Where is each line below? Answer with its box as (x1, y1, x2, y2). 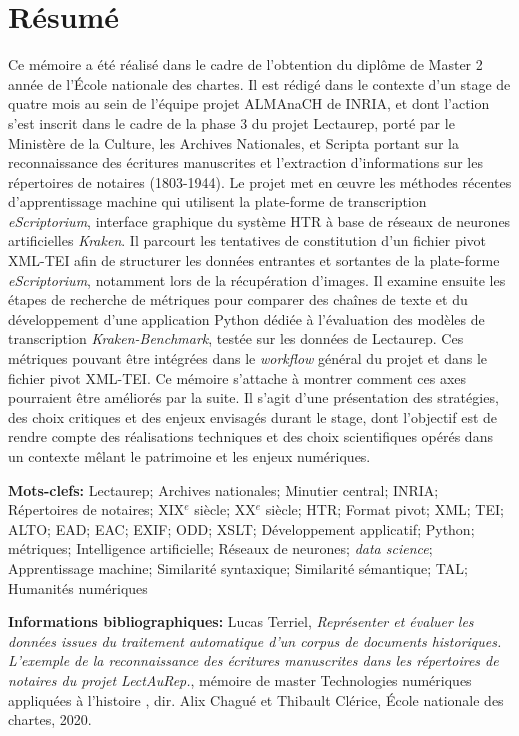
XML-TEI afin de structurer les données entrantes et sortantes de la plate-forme (8, 250, 500, 271)
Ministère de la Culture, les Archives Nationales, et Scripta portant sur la (8, 132, 459, 153)
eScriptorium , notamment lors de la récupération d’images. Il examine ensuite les (8, 269, 506, 290)
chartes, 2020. (8, 709, 92, 730)
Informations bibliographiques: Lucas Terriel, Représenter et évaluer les (8, 611, 474, 632)
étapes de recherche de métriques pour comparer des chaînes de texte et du (8, 289, 468, 310)
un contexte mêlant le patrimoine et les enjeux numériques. (8, 446, 371, 466)
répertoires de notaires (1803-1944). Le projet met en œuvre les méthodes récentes (8, 171, 512, 192)
